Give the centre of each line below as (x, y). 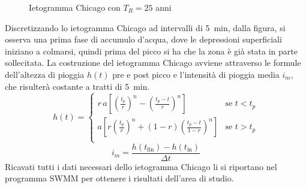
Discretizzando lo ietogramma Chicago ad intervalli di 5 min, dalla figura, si (145, 27)
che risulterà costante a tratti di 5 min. (77, 86)
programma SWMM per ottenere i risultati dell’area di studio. (119, 178)
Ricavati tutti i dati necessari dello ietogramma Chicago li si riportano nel (141, 166)
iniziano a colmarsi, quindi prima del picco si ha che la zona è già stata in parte (151, 51)
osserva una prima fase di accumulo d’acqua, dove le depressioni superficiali (143, 39)
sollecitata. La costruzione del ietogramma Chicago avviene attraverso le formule (153, 63)
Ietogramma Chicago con (75, 7)
